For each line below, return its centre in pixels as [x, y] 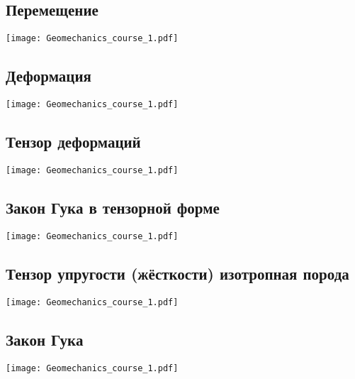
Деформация [49, 76]
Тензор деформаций [73, 142]
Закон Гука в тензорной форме [113, 207]
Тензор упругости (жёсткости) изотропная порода [177, 273]
